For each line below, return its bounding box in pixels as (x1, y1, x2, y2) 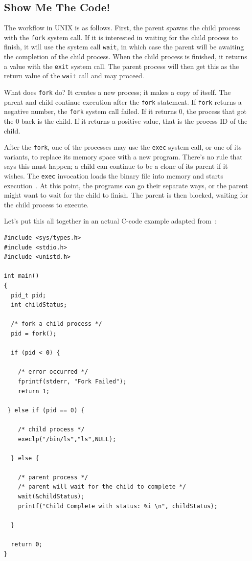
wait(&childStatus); (18, 493, 85, 500)
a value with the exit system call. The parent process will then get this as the (4, 61, 239, 71)
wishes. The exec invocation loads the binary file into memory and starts (4, 171, 223, 181)
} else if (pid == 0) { (7, 406, 85, 414)
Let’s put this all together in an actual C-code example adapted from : (4, 216, 217, 226)
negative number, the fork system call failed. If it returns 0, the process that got (4, 106, 247, 116)
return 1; (18, 387, 50, 395)
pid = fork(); (11, 330, 57, 337)
